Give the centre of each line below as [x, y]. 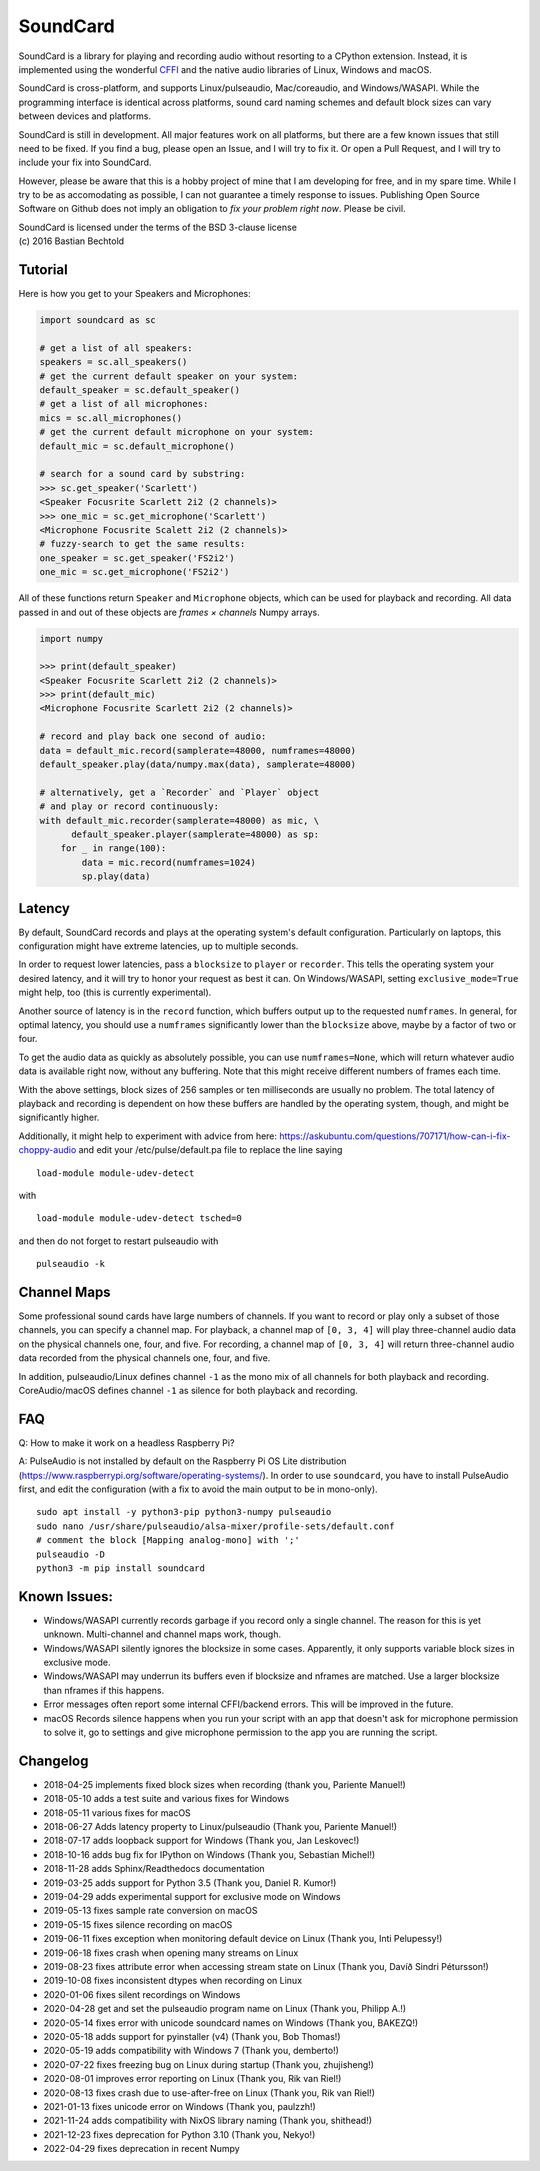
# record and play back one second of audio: [153, 736]
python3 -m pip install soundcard [120, 1568]
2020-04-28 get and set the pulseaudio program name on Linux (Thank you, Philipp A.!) [225, 2009]
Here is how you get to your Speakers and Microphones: [135, 294]
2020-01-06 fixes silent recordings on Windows [142, 1994]
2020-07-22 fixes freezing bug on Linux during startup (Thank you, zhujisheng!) [209, 2064]
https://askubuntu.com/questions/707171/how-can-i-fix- [395, 1136]
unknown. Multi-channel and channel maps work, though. [162, 1634]
